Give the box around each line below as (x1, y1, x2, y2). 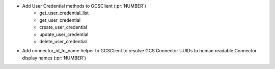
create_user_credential (39, 24, 88, 30)
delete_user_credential (39, 38, 87, 44)
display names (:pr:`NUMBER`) (22, 55, 87, 61)
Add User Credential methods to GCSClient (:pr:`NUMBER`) (22, 3, 146, 9)
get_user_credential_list (39, 10, 89, 16)
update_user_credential (39, 31, 89, 38)
